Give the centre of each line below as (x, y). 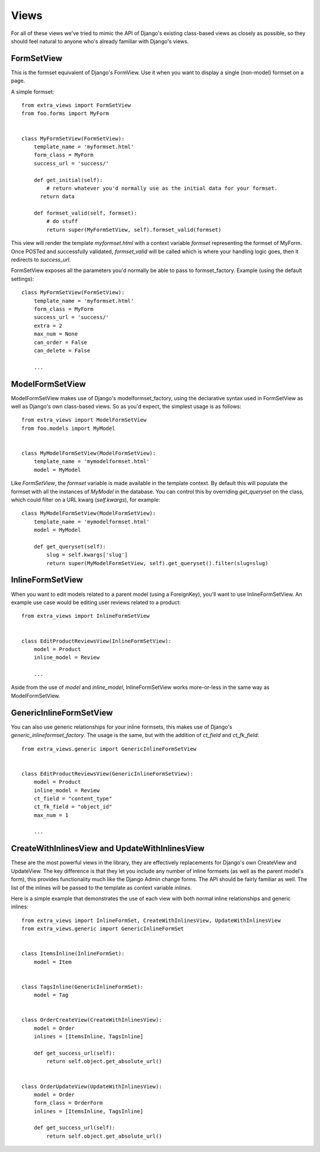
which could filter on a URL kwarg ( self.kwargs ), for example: (86, 500)
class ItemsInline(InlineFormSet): (73, 954)
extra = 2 (48, 326)
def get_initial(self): (68, 180)
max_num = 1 (51, 815)
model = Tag (51, 995)
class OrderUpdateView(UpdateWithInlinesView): (92, 1086)
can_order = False (60, 342)
